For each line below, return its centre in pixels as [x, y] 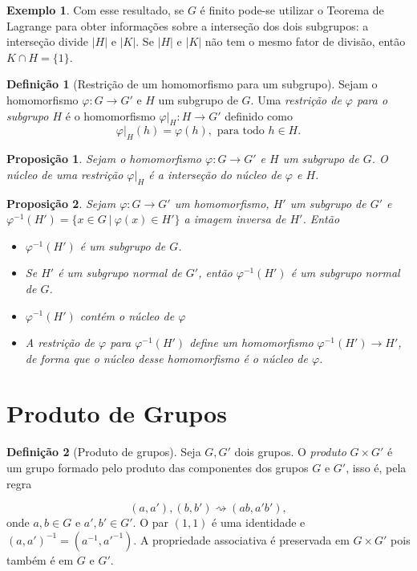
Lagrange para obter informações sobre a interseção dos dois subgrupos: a [188, 25]
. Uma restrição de [296, 99]
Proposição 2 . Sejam [61, 203]
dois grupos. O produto [290, 452]
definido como [259, 115]
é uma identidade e [259, 522]
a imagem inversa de [235, 219]
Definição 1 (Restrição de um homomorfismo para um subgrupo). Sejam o [192, 84]
